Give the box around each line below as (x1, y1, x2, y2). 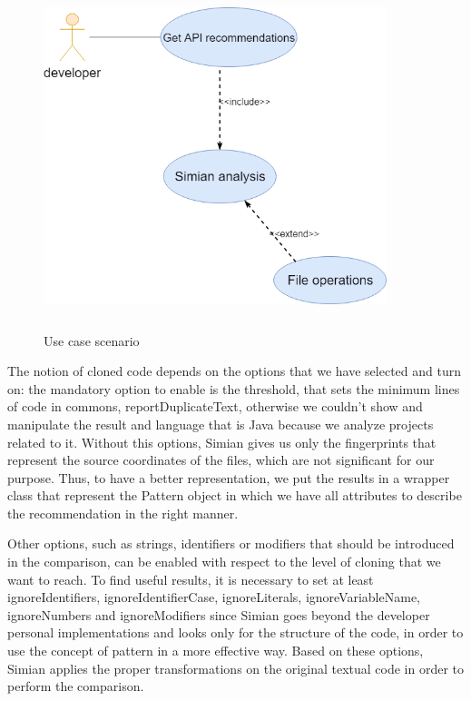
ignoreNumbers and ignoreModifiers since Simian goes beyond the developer (7, 605, 430, 624)
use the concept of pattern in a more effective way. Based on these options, (7, 641, 424, 660)
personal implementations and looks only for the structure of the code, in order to (7, 623, 464, 642)
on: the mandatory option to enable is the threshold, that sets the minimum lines (7, 379, 460, 398)
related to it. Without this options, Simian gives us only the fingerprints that (7, 432, 437, 451)
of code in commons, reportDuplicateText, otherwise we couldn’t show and (7, 397, 423, 416)
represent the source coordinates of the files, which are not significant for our (7, 450, 435, 469)
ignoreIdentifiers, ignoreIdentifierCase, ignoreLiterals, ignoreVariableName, (7, 587, 420, 607)
